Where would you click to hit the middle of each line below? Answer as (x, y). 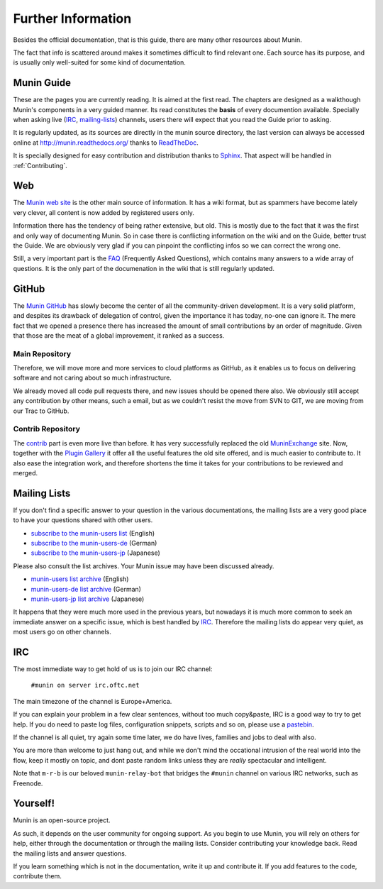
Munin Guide (42, 83)
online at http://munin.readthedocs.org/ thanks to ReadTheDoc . (106, 143)
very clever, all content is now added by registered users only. (104, 212)
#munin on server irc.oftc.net (85, 685)
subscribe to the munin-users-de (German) (94, 543)
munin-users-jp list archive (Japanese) (88, 599)
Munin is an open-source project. (62, 820)
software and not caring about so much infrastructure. (92, 378)
